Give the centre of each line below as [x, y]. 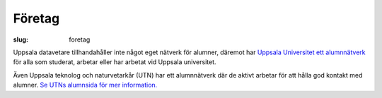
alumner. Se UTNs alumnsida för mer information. [85, 85]
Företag [36, 18]
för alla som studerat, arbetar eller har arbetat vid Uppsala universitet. [115, 62]
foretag [80, 39]
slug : [21, 39]
